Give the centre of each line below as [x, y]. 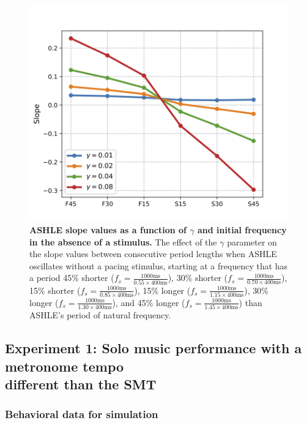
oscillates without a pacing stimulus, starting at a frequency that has [159, 265]
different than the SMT [81, 384]
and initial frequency [242, 229]
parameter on [252, 241]
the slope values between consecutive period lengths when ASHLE [153, 254]
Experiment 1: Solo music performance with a [153, 348]
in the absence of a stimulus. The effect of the [123, 241]
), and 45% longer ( [149, 302]
